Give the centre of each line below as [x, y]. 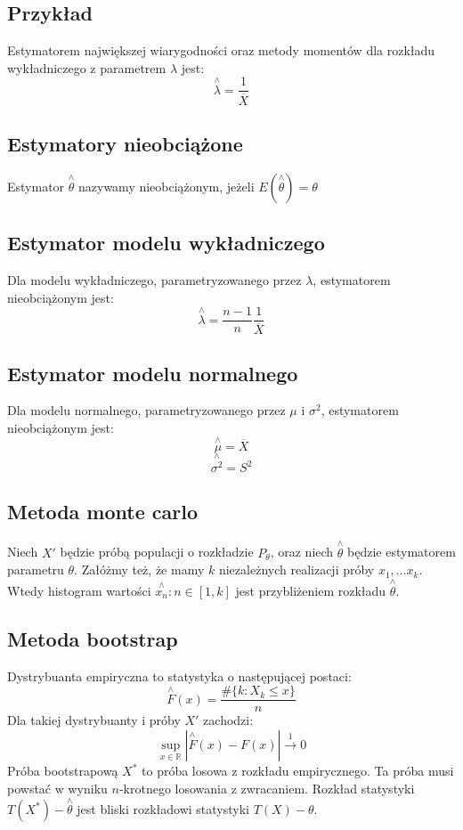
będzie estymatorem [402, 552]
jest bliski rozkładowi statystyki [163, 809]
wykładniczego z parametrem [87, 67]
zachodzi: [228, 720]
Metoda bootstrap [93, 638]
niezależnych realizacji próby [296, 570]
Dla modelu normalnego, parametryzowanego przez [146, 410]
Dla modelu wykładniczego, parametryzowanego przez [154, 279]
